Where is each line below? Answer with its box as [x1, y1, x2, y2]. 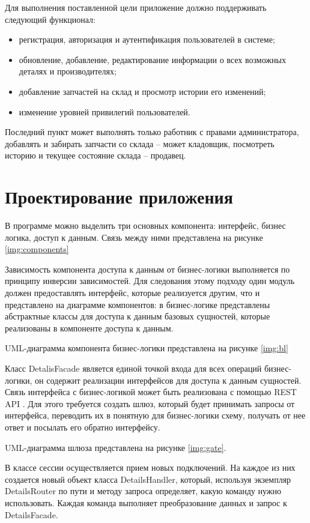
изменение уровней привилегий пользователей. [19, 105, 190, 118]
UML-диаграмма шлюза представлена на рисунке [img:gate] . [5, 441, 226, 453]
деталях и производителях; [19, 65, 117, 77]
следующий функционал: [5, 13, 96, 25]
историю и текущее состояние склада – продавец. [5, 149, 186, 162]
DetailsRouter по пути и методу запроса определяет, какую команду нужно [5, 485, 281, 497]
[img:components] [5, 243, 69, 255]
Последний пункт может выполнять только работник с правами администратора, [5, 125, 299, 138]
